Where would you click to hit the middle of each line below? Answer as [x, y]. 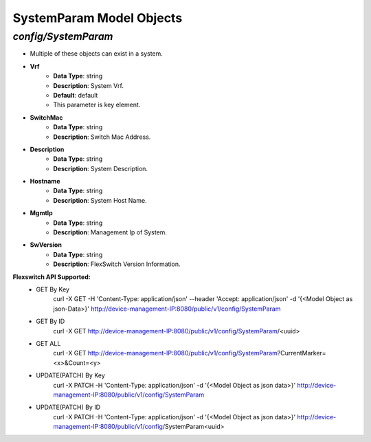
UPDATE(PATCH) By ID [68, 407]
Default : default [76, 95]
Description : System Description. [100, 168]
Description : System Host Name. [100, 200]
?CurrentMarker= [302, 353]
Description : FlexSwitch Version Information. [117, 264]
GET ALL [48, 343]
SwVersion [46, 245]
